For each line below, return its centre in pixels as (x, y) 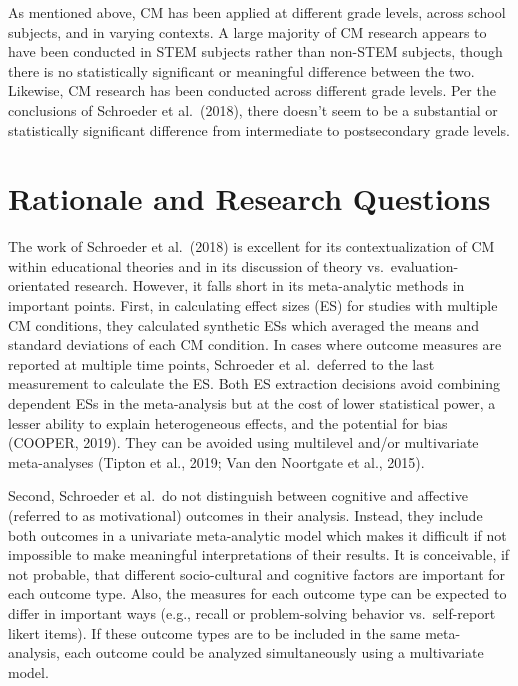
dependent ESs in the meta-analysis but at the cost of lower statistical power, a (252, 403)
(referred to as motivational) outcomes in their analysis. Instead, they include (245, 515)
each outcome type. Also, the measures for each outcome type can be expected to (257, 593)
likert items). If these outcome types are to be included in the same (214, 632)
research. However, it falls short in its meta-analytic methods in (269, 285)
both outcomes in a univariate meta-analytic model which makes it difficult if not (257, 534)
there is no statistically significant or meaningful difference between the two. (241, 70)
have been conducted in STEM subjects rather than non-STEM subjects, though (255, 51)
